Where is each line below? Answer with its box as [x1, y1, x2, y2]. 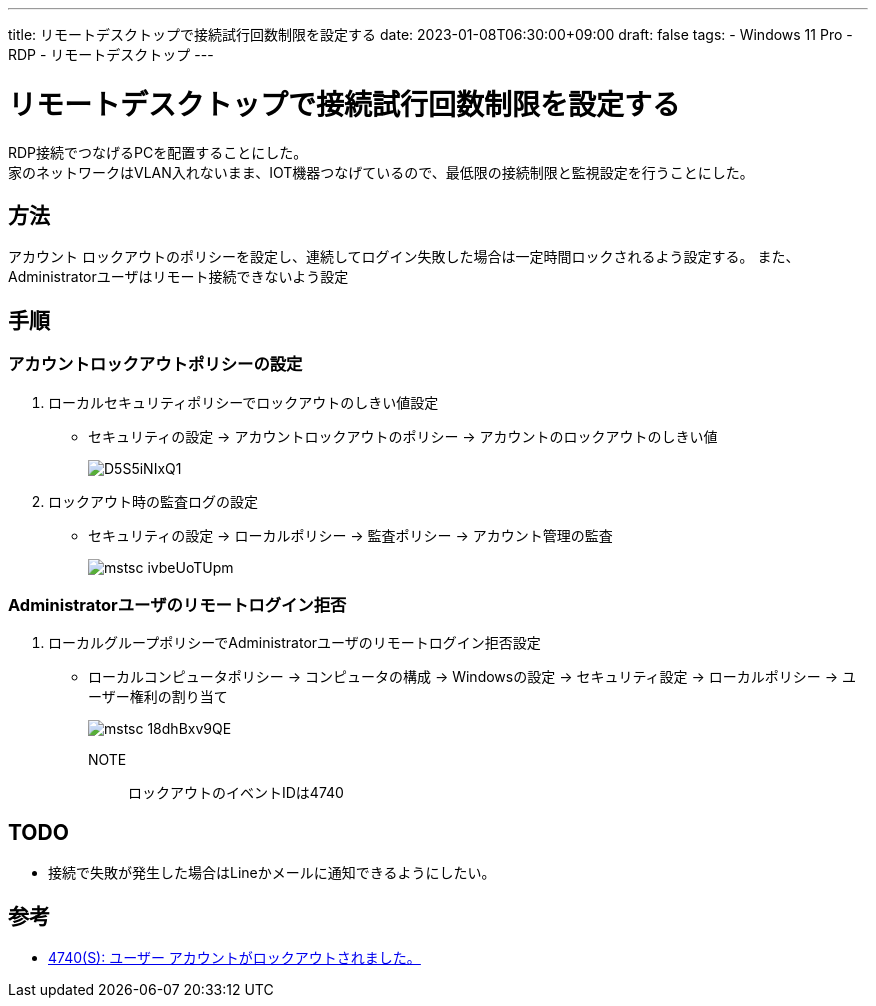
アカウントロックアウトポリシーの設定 [8, 354, 303, 375]
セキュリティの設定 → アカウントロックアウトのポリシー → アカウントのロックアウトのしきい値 [88, 427, 718, 445]
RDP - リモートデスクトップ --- [8, 46, 214, 63]
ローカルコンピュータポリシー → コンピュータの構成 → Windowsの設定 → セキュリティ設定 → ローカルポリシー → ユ [88, 668, 857, 686]
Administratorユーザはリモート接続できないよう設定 [8, 268, 349, 286]
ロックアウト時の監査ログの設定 [48, 492, 258, 510]
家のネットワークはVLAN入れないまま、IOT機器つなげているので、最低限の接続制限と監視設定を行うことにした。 [8, 163, 754, 181]
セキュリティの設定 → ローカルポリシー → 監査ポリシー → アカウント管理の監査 [88, 526, 613, 544]
